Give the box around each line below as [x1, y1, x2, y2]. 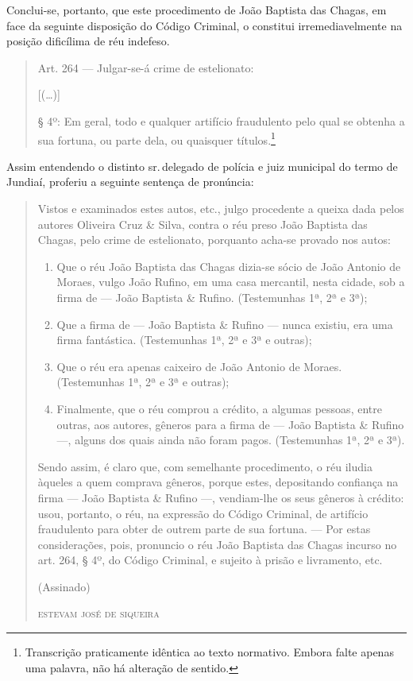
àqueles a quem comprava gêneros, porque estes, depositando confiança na [37, 474, 399, 490]
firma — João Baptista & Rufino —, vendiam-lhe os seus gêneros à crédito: [37, 489, 404, 505]
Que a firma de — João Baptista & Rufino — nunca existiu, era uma [56, 315, 393, 332]
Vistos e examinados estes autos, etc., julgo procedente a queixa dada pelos [37, 200, 404, 216]
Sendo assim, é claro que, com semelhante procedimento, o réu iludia [37, 458, 372, 474]
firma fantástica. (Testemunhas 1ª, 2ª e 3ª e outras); [56, 331, 312, 348]
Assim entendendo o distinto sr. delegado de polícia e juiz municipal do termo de [6, 157, 398, 174]
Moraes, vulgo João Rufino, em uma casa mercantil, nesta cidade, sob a [56, 273, 405, 290]
